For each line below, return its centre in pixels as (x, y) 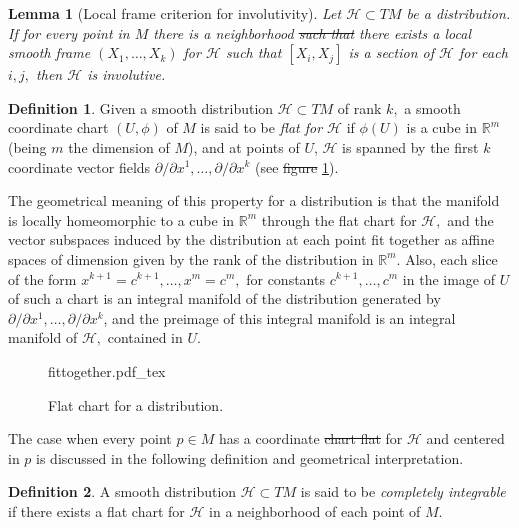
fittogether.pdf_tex (107, 370)
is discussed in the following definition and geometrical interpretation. (250, 457)
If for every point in (69, 32)
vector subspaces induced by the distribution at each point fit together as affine (251, 239)
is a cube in (442, 127)
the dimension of (119, 146)
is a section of (391, 52)
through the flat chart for (339, 219)
